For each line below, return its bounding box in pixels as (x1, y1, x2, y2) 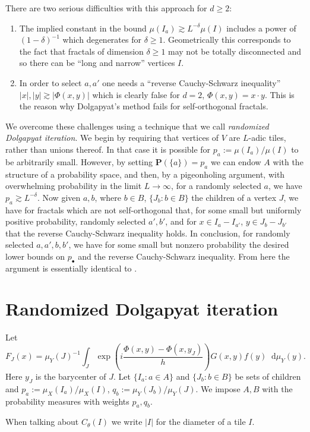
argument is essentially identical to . (5, 261, 137, 274)
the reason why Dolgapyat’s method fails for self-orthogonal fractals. (19, 100, 268, 112)
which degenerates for (62, 33, 141, 46)
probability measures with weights (5, 395, 129, 407)
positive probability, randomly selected (5, 215, 146, 228)
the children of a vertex (191, 191, 277, 203)
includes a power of (226, 21, 296, 34)
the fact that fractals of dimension (19, 45, 144, 57)
